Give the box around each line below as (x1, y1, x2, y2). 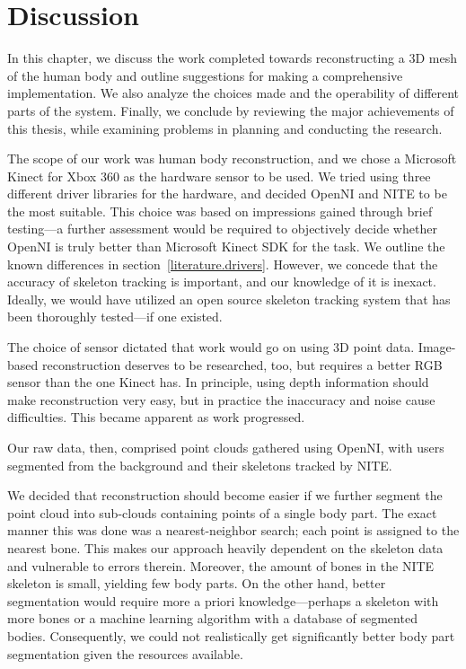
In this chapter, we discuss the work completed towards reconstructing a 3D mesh (7, 48, 457, 67)
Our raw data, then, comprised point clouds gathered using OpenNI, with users (7, 438, 444, 456)
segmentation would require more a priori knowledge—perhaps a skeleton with (7, 591, 439, 610)
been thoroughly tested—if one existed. (7, 307, 223, 326)
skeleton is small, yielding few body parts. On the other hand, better (7, 574, 386, 593)
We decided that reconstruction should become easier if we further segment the (7, 486, 443, 505)
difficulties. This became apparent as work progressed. (7, 408, 305, 427)
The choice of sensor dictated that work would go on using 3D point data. (7, 338, 415, 357)
